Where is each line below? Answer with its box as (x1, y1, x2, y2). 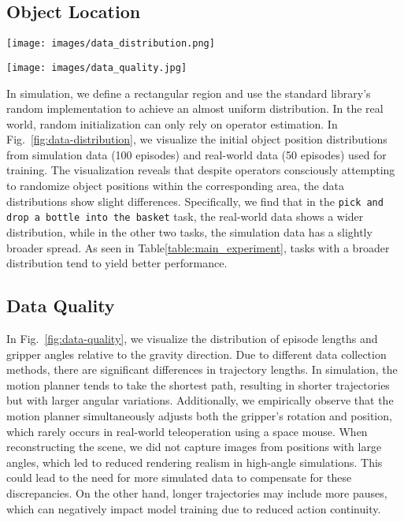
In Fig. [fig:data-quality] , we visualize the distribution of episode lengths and (6, 330, 378, 346)
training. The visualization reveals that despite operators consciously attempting (6, 162, 395, 178)
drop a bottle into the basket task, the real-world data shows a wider (6, 208, 364, 225)
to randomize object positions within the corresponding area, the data (6, 177, 344, 194)
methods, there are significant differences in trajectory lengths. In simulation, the (6, 361, 398, 378)
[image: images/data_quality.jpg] (6, 62, 187, 73)
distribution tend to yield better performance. (6, 255, 228, 271)
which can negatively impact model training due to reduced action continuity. (6, 500, 381, 516)
